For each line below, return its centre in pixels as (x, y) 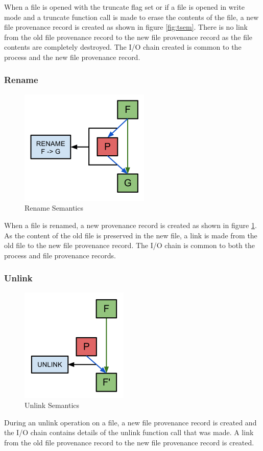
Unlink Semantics (52, 405)
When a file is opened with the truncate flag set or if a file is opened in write (124, 7)
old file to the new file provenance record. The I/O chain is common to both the (129, 245)
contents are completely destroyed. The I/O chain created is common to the (123, 47)
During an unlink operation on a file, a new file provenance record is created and (130, 422)
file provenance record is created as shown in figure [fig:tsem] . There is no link (126, 27)
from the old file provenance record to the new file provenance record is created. (129, 442)
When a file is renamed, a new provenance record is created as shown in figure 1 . (130, 225)
